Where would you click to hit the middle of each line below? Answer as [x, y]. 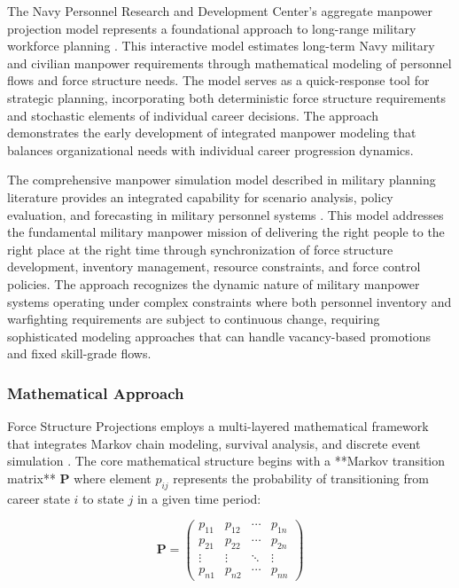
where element [113, 478]
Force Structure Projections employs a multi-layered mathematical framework [218, 426]
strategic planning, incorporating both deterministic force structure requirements [226, 97]
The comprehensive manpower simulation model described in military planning [222, 180]
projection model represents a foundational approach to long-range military [212, 28]
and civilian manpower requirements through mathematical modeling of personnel [229, 63]
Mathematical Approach [96, 392]
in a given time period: [199, 498]
